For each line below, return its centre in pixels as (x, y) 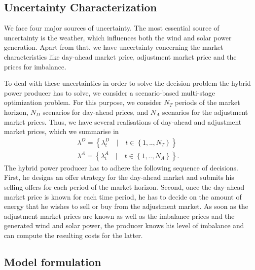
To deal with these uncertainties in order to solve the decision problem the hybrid (127, 83)
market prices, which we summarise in (61, 131)
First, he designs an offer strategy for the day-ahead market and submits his (119, 177)
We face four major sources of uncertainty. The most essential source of (112, 28)
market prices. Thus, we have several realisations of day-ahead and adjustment (123, 121)
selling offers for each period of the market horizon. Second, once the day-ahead (124, 186)
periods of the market (207, 102)
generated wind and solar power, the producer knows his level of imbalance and (124, 225)
